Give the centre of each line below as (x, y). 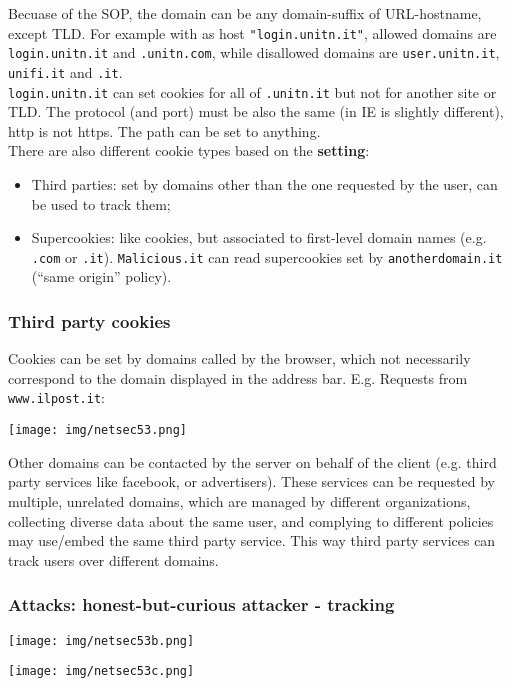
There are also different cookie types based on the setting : (189, 150)
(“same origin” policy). (101, 276)
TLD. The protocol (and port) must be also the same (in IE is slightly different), (256, 111)
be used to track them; (101, 203)
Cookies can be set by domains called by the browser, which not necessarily (239, 358)
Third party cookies (89, 320)
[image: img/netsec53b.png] (101, 640)
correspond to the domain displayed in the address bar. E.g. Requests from (238, 377)
